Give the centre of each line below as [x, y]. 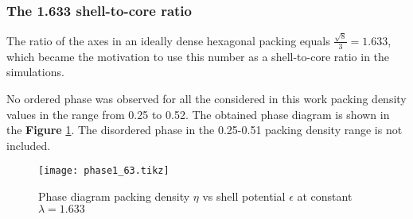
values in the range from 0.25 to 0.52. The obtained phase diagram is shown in [198, 114]
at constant [325, 196]
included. [29, 145]
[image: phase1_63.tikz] [104, 171]
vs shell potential [244, 196]
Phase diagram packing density [114, 196]
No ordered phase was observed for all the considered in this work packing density [206, 98]
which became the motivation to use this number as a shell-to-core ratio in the [198, 56]
